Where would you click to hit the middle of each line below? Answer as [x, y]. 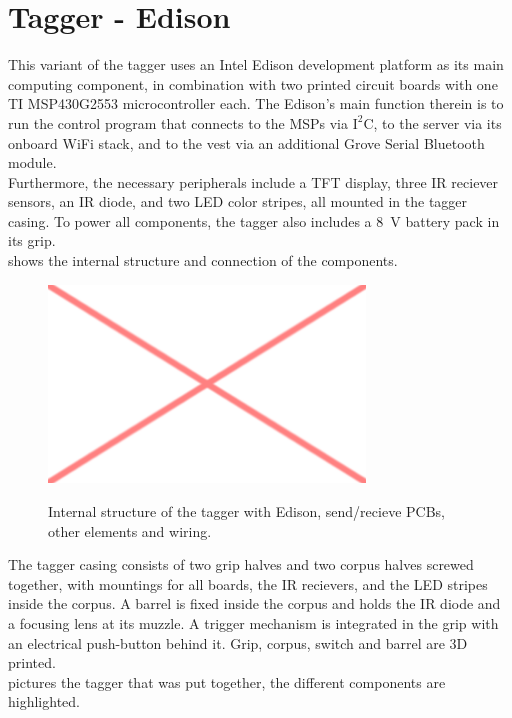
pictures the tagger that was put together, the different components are [227, 681]
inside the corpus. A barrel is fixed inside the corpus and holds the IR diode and [254, 603]
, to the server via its [437, 122]
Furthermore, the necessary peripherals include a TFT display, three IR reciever [253, 181]
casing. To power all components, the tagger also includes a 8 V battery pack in [254, 220]
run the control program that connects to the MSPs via [178, 122]
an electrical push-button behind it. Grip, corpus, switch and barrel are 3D [238, 642]
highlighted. [44, 701]
